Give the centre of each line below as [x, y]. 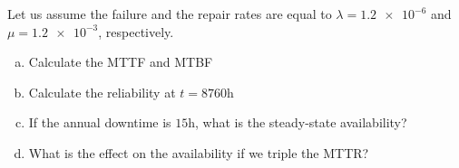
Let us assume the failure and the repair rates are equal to [170, 14]
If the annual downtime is [100, 122]
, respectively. [136, 31]
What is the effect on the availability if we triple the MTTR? [199, 152]
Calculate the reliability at [102, 92]
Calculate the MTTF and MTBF [121, 62]
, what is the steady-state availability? [301, 122]
